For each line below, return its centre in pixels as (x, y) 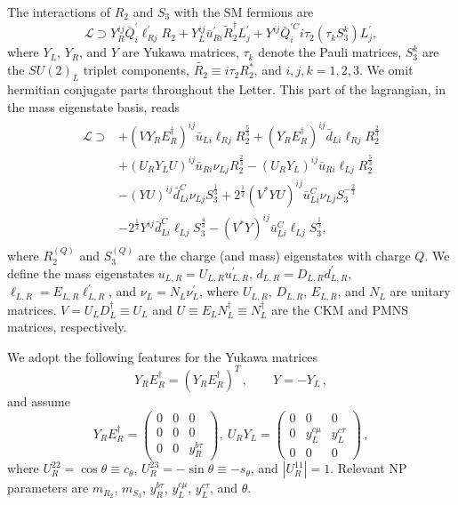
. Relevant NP (369, 468)
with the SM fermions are (244, 12)
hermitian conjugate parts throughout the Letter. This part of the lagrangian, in (226, 88)
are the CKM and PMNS (340, 309)
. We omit (386, 70)
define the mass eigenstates (81, 273)
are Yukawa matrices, (181, 52)
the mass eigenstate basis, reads (94, 106)
